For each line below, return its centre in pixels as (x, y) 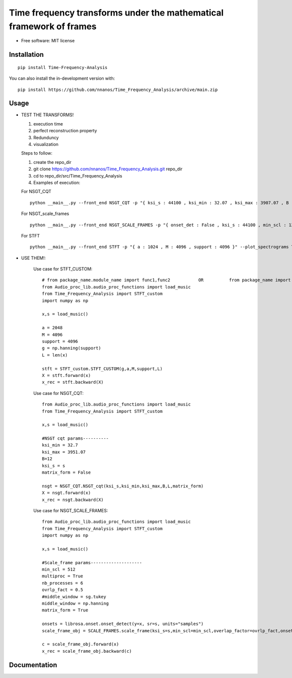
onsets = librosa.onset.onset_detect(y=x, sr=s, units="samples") (123, 624)
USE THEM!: (34, 258)
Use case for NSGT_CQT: (58, 393)
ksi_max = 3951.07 (64, 452)
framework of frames (53, 26)
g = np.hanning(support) (72, 348)
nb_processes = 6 (63, 583)
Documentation (33, 665)
